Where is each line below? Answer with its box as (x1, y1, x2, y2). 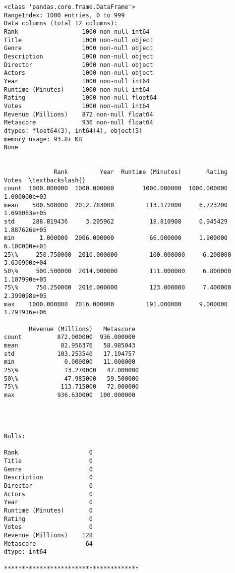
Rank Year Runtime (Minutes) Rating (54, 169, 228, 176)
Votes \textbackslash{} (4, 176, 86, 184)
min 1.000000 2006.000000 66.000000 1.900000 (4, 234, 228, 242)
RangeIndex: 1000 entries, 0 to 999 (4, 11, 125, 19)
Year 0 (4, 499, 93, 506)
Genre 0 (4, 465, 93, 473)
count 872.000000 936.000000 (4, 334, 135, 341)
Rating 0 (4, 515, 93, 522)
